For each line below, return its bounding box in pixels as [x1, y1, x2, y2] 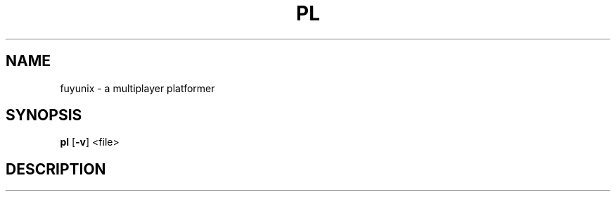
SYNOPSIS [6, 106, 82, 125]
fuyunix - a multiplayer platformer [60, 82, 215, 94]
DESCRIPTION [6, 160, 106, 178]
